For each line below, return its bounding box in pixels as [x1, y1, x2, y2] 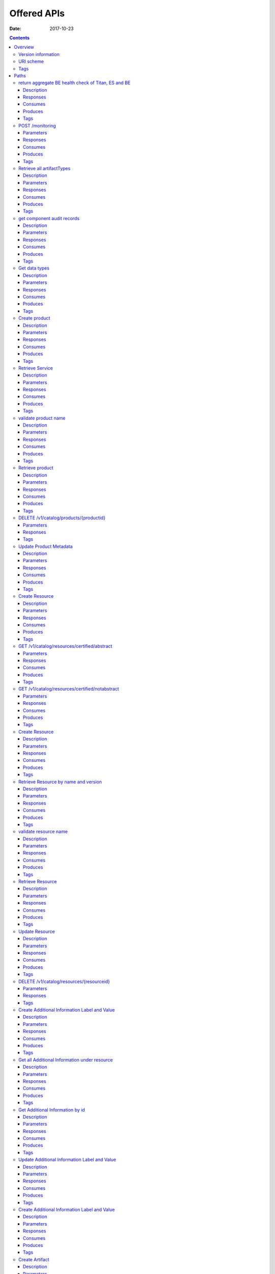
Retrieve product [18, 465, 53, 471]
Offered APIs [9, 8, 65, 19]
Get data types [18, 265, 49, 271]
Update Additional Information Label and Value [18, 1157, 117, 1163]
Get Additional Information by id [18, 1106, 85, 1113]
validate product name [18, 415, 66, 421]
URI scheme [18, 59, 44, 65]
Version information [18, 51, 60, 57]
